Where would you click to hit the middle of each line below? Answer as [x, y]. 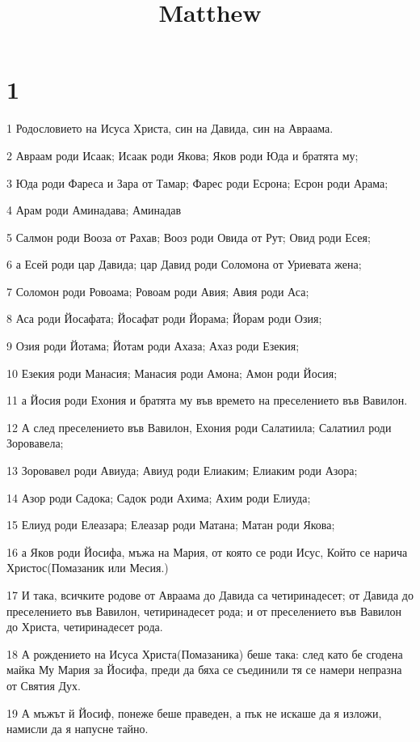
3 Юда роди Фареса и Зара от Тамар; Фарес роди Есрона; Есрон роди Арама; [197, 182]
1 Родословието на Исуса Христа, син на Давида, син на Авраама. [170, 128]
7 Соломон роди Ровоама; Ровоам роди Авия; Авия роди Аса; [158, 291]
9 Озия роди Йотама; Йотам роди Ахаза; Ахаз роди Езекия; [153, 346]
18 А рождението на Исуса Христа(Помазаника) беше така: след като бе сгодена [205, 653]
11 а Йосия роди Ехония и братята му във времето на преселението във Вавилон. [207, 400]
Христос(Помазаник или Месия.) [88, 568]
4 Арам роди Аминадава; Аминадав [94, 210]
